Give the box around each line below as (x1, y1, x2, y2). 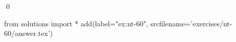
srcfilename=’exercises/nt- (150, 18, 232, 28)
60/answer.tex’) (4, 28, 53, 38)
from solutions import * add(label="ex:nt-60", (4, 18, 148, 28)
